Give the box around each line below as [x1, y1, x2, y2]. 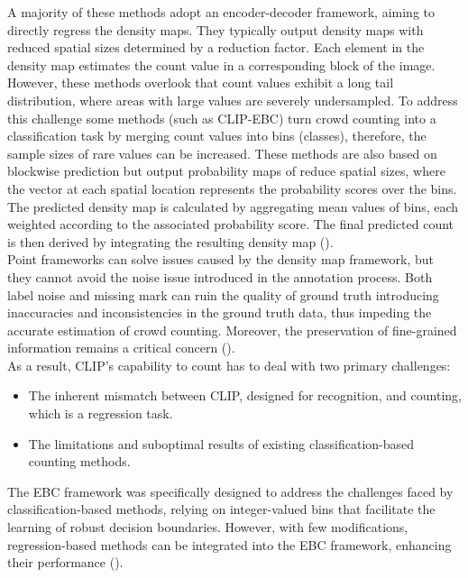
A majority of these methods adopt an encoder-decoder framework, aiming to [7, 3, 436, 21]
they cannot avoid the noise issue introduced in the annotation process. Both [7, 267, 433, 286]
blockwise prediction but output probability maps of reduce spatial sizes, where [7, 161, 445, 180]
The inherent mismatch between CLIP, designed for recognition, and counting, [28, 386, 462, 405]
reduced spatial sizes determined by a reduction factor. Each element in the [7, 38, 425, 57]
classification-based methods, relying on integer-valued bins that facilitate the [7, 500, 436, 518]
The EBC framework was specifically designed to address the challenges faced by [7, 482, 454, 500]
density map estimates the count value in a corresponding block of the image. [7, 55, 436, 74]
